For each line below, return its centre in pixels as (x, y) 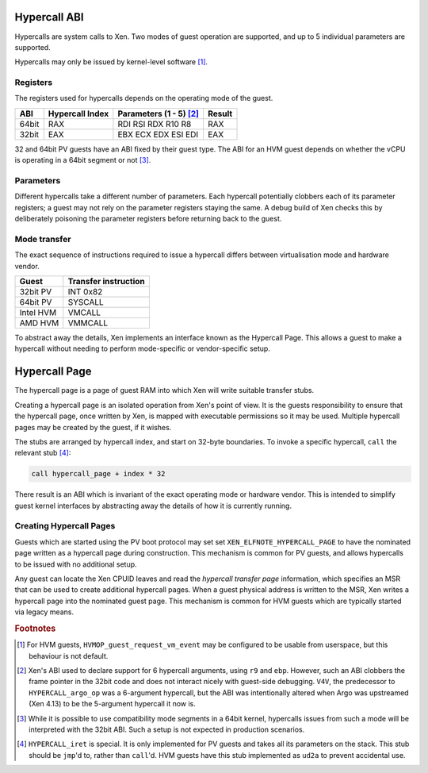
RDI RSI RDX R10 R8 (155, 124)
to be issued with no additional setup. (76, 564)
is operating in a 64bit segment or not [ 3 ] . (83, 160)
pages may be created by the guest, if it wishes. (93, 427)
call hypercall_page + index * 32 (98, 474)
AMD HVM (39, 323)
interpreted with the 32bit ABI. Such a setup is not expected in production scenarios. (167, 729)
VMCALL (84, 313)
